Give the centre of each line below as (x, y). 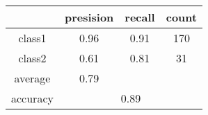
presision (89, 17)
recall (140, 17)
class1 (32, 38)
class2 (32, 58)
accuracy (32, 98)
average (32, 78)
